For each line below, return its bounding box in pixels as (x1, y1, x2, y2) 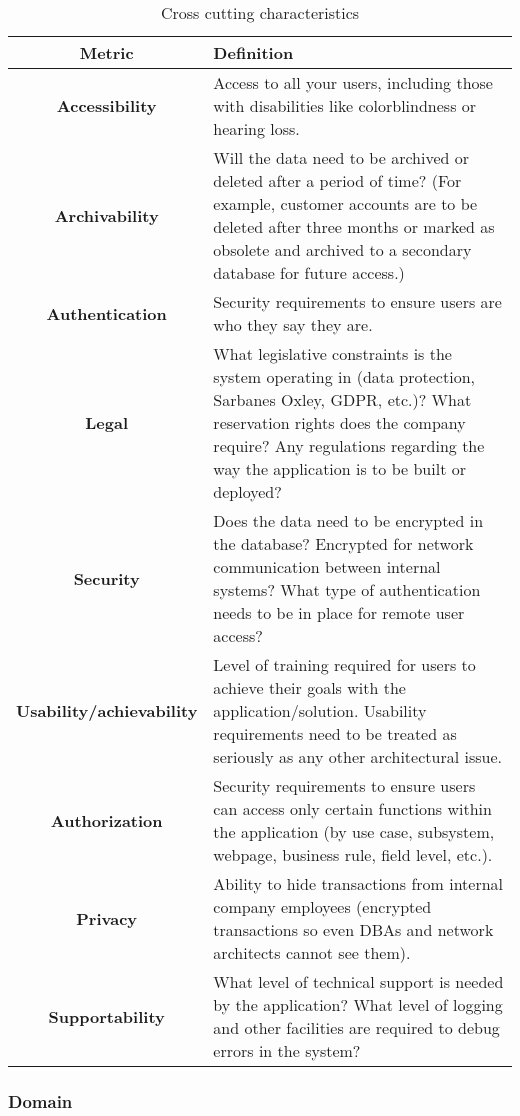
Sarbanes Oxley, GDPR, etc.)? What (213, 388, 472, 411)
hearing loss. (213, 117, 300, 140)
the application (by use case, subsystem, (213, 820, 495, 843)
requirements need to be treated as (213, 722, 457, 745)
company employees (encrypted (213, 895, 432, 918)
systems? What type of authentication (213, 578, 481, 601)
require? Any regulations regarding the (213, 434, 485, 457)
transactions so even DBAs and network (213, 918, 494, 941)
